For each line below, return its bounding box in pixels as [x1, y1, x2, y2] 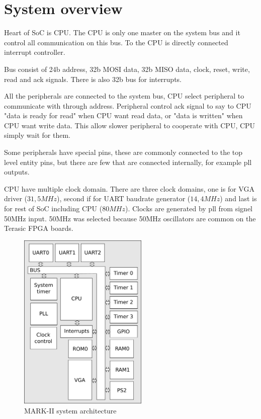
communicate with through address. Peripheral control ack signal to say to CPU [4, 100, 251, 111]
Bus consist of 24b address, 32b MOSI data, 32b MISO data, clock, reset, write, [4, 63, 250, 74]
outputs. [4, 166, 30, 177]
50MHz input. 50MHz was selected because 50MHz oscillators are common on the [4, 213, 256, 223]
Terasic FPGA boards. [4, 223, 73, 233]
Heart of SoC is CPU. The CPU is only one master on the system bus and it [4, 27, 240, 38]
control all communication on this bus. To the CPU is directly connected [4, 37, 228, 47]
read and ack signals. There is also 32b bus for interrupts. [4, 73, 182, 84]
